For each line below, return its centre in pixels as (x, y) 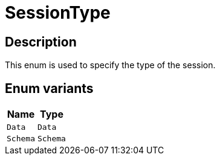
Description (41, 42)
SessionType (58, 13)
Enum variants (49, 88)
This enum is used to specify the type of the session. (110, 65)
